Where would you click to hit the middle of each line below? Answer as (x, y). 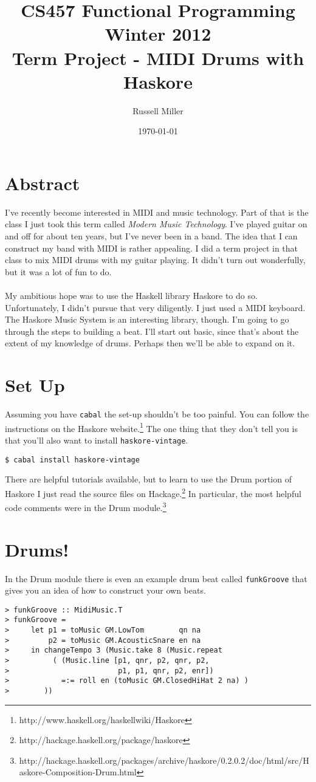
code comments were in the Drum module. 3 (86, 506)
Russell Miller (158, 110)
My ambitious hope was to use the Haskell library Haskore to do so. (131, 295)
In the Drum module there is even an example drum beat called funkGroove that (156, 578)
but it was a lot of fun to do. (58, 271)
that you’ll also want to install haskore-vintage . (97, 440)
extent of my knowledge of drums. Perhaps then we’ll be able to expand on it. (150, 343)
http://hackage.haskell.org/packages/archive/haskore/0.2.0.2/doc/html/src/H (164, 760)
